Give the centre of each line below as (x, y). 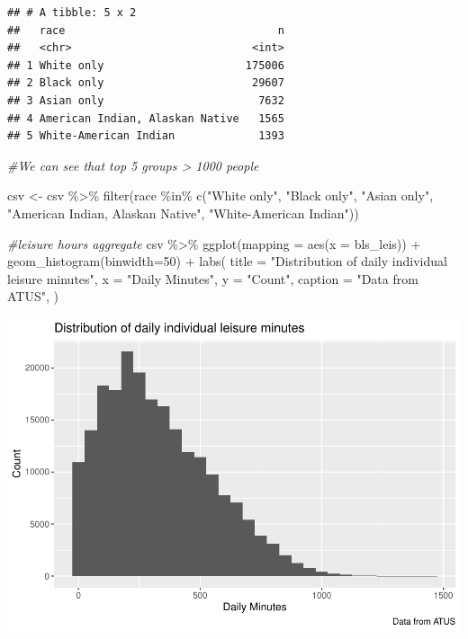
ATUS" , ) (33, 296)
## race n (146, 30)
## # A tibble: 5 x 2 (72, 13)
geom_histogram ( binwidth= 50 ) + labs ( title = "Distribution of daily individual (227, 261)
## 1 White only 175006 (146, 65)
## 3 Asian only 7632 (146, 100)
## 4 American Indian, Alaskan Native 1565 (146, 118)
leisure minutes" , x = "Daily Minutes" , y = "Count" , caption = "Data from (213, 278)
